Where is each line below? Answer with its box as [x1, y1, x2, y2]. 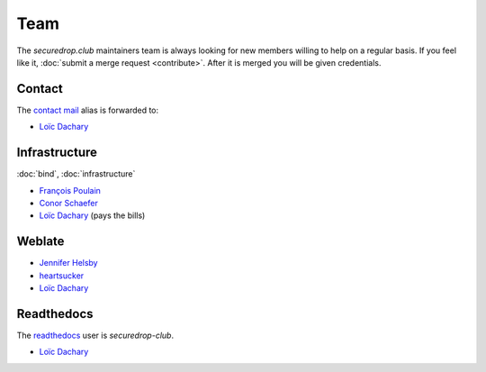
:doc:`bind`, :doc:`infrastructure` [16, 168, 136, 179]
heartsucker [39, 270, 85, 281]
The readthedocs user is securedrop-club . [16, 330, 175, 340]
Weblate [16, 234, 65, 250]
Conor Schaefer [39, 197, 98, 208]
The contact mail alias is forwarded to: [16, 104, 159, 115]
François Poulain [39, 185, 101, 195]
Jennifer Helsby [39, 258, 98, 268]
